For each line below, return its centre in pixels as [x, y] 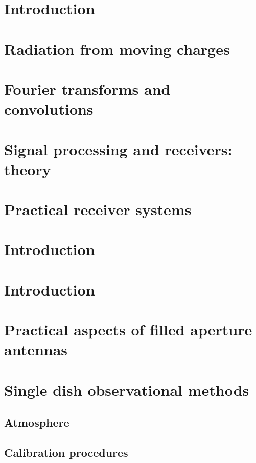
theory [28, 169]
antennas [36, 350]
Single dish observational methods [127, 390]
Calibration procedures [66, 453]
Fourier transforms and [87, 88]
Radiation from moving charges [117, 48]
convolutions [49, 109]
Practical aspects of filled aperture [128, 330]
